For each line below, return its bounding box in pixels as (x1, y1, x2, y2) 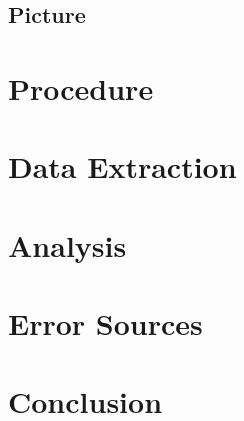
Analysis (8, 224, 127, 265)
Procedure (8, 67, 154, 108)
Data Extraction (8, 146, 237, 187)
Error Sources (8, 303, 203, 344)
